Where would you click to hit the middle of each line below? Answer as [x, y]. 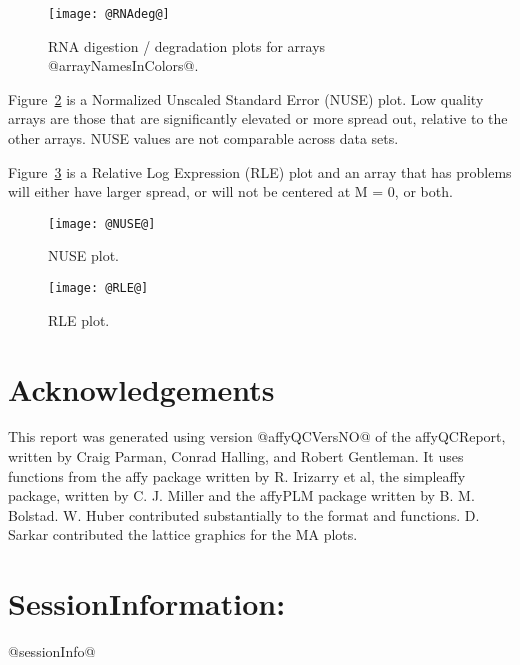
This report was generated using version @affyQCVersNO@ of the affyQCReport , [257, 436]
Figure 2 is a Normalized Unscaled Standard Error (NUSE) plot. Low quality [246, 98]
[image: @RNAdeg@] [109, 14]
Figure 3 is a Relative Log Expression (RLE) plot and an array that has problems [260, 171]
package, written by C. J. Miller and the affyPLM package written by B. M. [241, 495]
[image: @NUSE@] [102, 223]
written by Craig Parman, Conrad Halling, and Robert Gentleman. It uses [236, 456]
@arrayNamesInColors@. [123, 65]
